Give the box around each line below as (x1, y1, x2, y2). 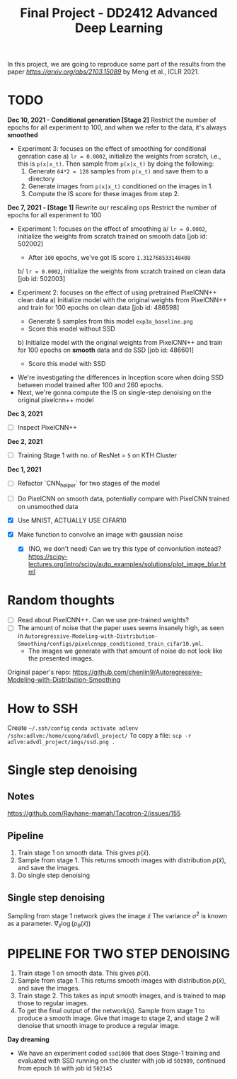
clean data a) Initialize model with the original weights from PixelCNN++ (17, 296, 228, 304)
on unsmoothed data (17, 503, 79, 511)
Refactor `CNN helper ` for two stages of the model (17, 479, 161, 489)
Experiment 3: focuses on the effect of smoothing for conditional (17, 144, 207, 153)
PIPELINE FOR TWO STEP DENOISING (7, 945, 231, 961)
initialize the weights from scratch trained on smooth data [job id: (17, 232, 207, 241)
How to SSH (7, 700, 79, 717)
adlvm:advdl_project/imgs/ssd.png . (7, 738, 115, 746)
